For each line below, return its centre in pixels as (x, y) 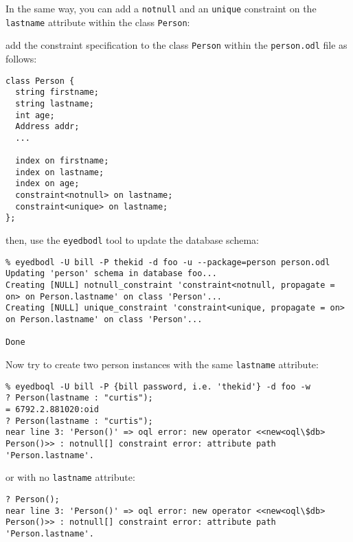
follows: (21, 58)
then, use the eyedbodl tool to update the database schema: (132, 240)
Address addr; (47, 127)
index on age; (47, 184)
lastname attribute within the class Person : (98, 22)
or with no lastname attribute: (70, 477)
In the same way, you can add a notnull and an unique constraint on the (161, 8)
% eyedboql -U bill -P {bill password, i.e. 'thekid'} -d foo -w (158, 386)
